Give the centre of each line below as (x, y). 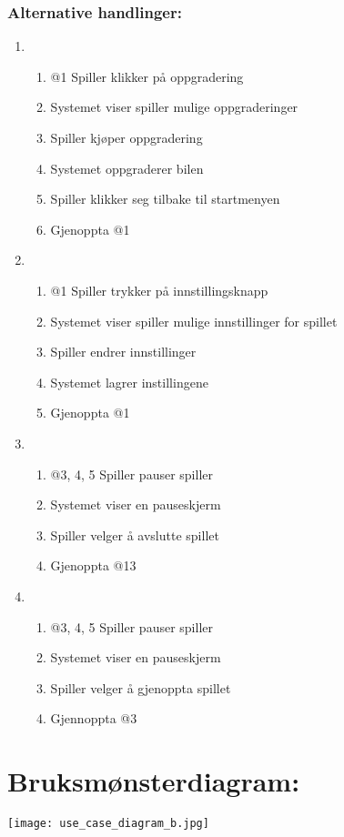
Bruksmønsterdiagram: (154, 781)
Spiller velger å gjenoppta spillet (141, 687)
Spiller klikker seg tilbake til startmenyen (165, 199)
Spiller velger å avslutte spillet (135, 534)
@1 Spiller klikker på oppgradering (147, 76)
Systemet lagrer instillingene (129, 382)
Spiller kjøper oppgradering (126, 137)
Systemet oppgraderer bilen (127, 168)
